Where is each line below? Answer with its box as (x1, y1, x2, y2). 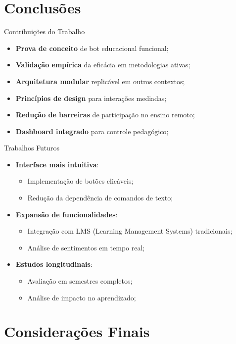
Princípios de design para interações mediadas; (15, 93, 167, 103)
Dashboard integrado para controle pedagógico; (15, 126, 169, 136)
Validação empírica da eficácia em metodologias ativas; (15, 59, 190, 70)
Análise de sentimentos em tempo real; (27, 242, 145, 252)
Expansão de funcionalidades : (15, 209, 118, 219)
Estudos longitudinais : (15, 259, 93, 269)
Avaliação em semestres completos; (27, 276, 133, 286)
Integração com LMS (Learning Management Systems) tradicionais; (27, 226, 233, 236)
